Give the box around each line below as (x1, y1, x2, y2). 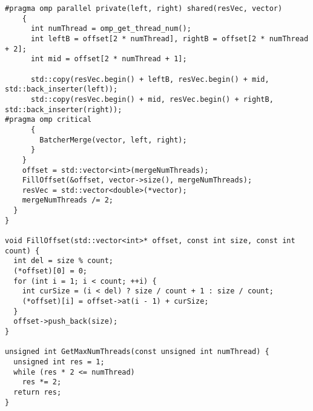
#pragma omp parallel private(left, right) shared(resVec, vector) (5, 4, 283, 13)
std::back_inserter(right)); (5, 105, 122, 114)
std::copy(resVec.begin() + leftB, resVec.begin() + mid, (30, 75, 269, 84)
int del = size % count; (13, 256, 113, 266)
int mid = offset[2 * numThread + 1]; (30, 55, 187, 64)
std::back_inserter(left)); (5, 85, 118, 94)
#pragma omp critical (5, 115, 92, 124)
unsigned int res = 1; (13, 357, 105, 366)
